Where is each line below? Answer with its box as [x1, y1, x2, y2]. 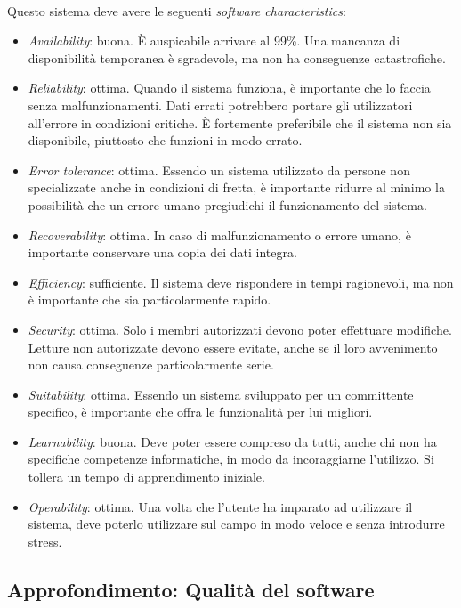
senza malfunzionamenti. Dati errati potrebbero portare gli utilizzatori [28, 95, 413, 114]
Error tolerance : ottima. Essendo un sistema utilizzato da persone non [28, 160, 410, 179]
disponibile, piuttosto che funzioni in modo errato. [28, 131, 303, 150]
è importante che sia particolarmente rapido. [28, 290, 271, 309]
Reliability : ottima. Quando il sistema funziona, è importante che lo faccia [28, 78, 431, 97]
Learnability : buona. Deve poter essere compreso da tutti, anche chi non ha [28, 432, 437, 450]
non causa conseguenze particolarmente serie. [28, 355, 274, 374]
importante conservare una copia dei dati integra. [28, 243, 297, 262]
